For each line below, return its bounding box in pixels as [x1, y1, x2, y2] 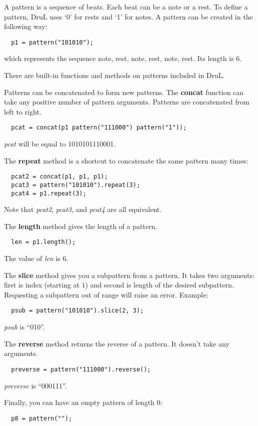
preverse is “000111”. [4, 380, 67, 390]
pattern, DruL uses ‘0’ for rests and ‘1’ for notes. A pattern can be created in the [4, 11, 253, 21]
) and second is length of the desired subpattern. [85, 279, 234, 290]
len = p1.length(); [11, 238, 76, 246]
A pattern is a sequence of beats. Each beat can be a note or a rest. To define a [4, 1, 248, 11]
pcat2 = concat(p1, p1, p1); [11, 173, 108, 180]
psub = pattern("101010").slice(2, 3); [11, 307, 144, 314]
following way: [4, 21, 47, 31]
